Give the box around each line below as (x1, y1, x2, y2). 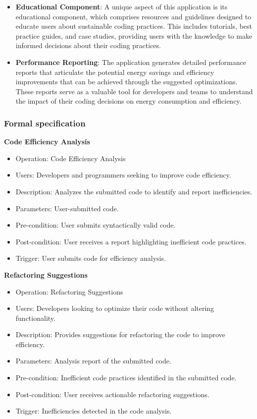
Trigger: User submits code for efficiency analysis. (15, 253, 166, 263)
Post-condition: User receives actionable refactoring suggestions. (15, 389, 209, 399)
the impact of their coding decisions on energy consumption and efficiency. (15, 96, 242, 106)
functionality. (15, 312, 55, 323)
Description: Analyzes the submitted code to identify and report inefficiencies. (15, 186, 253, 196)
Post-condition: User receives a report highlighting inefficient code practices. (15, 236, 247, 246)
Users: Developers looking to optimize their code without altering (15, 303, 214, 313)
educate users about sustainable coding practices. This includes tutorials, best (15, 21, 252, 31)
